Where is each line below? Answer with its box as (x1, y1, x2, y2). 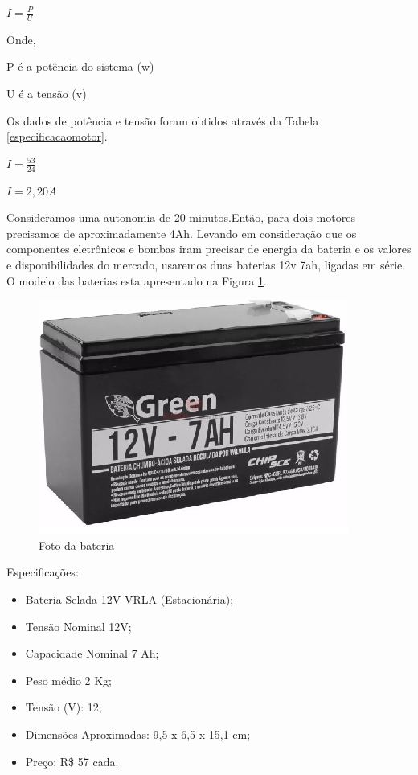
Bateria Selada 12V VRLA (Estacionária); (25, 590, 234, 607)
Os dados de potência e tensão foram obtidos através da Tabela (6, 112, 319, 129)
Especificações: (6, 564, 79, 580)
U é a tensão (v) (6, 85, 87, 102)
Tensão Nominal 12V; (25, 617, 132, 634)
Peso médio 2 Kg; (25, 671, 112, 688)
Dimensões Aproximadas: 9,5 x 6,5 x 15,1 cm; (25, 725, 251, 742)
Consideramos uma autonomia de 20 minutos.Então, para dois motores (6, 209, 355, 226)
